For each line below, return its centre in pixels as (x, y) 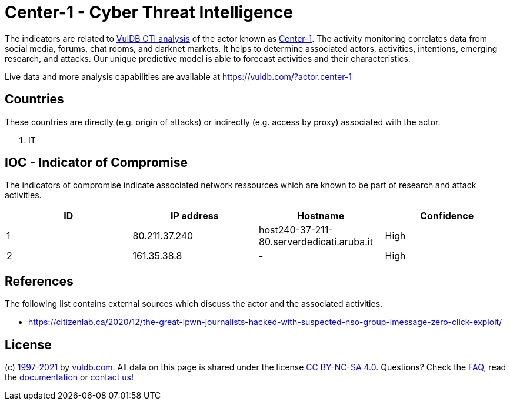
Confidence (447, 216)
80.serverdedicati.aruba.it (316, 242)
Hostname (321, 216)
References (39, 281)
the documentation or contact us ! (69, 377)
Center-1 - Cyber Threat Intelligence (149, 12)
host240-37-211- (296, 230)
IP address (194, 216)
